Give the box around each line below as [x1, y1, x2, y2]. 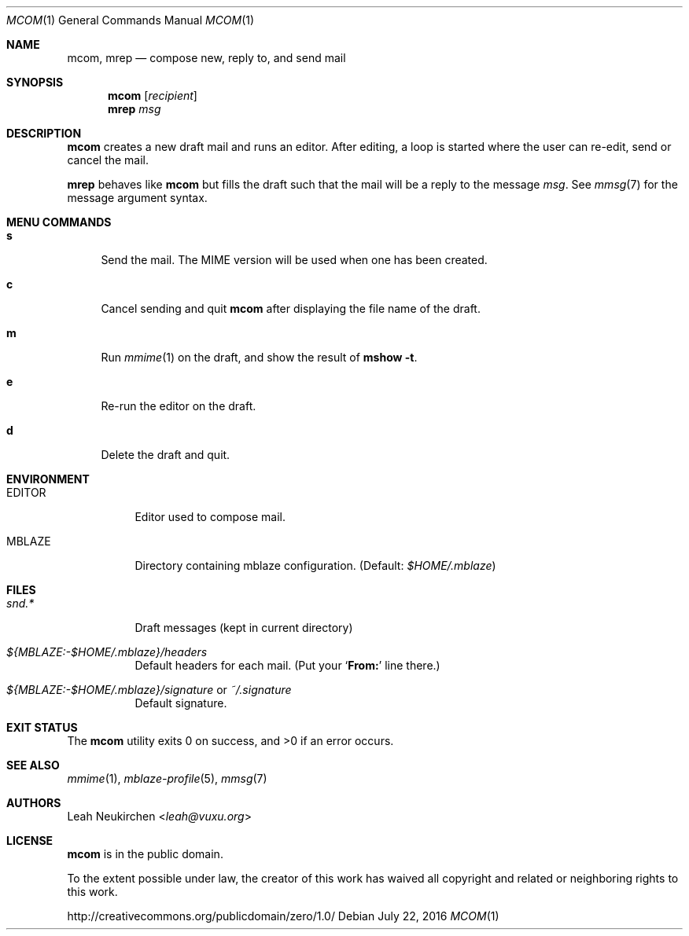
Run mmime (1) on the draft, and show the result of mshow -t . [101, 351, 418, 364]
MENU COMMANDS [6, 215, 112, 229]
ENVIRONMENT [6, 472, 90, 486]
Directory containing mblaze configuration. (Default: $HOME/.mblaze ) [134, 559, 496, 572]
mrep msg [108, 102, 161, 116]
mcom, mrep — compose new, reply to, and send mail [67, 51, 346, 64]
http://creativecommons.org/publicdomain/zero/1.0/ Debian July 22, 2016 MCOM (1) [67, 909, 499, 923]
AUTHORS [6, 796, 61, 809]
